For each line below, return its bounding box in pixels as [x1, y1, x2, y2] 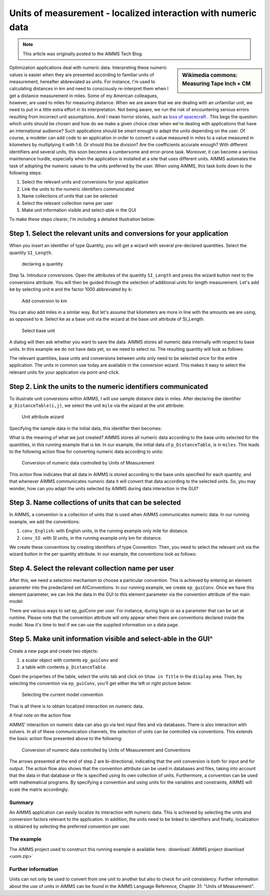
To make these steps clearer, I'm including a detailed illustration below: [9, 216, 155, 222]
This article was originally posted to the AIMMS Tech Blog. [22, 51, 143, 57]
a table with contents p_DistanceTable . [21, 664, 107, 670]
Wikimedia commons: [182, 72, 237, 79]
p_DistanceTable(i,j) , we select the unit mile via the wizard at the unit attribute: [9, 402, 184, 408]
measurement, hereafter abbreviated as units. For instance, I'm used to [9, 78, 155, 85]
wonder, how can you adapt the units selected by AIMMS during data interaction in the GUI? [9, 485, 198, 491]
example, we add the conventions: [9, 519, 80, 525]
